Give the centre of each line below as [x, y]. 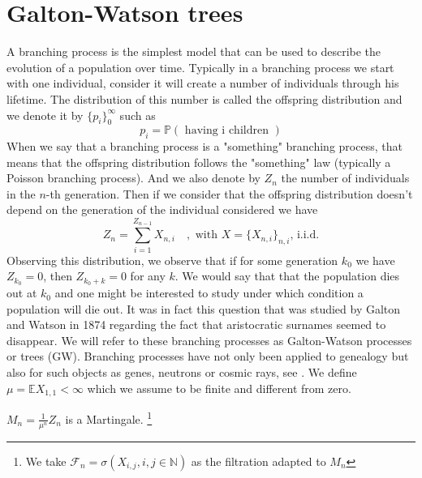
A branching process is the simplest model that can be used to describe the [194, 51]
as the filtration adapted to [258, 461]
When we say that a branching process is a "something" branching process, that [205, 146]
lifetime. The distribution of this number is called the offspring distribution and [205, 98]
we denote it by [45, 115]
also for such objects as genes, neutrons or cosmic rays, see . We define [182, 372]
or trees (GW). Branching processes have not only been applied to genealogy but [208, 356]
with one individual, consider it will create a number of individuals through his [203, 83]
